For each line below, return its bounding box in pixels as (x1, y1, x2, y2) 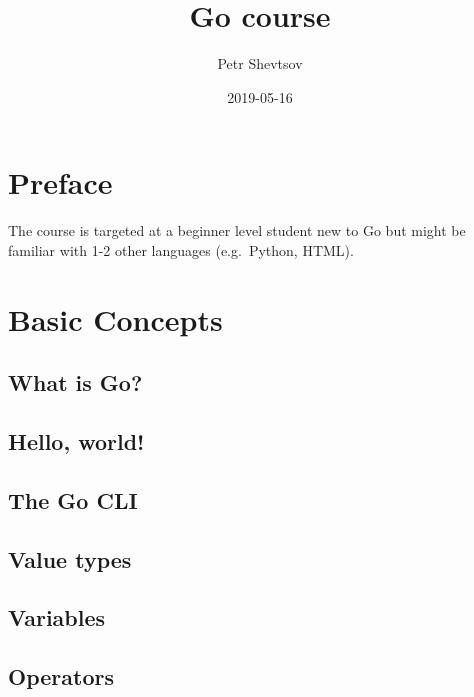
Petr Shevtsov (217, 53, 303, 74)
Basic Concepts (8, 298, 223, 339)
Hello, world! (8, 425, 145, 456)
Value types (8, 543, 132, 574)
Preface (8, 162, 113, 203)
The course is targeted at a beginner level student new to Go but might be (8, 220, 466, 241)
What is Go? (8, 367, 143, 398)
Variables (8, 602, 106, 633)
